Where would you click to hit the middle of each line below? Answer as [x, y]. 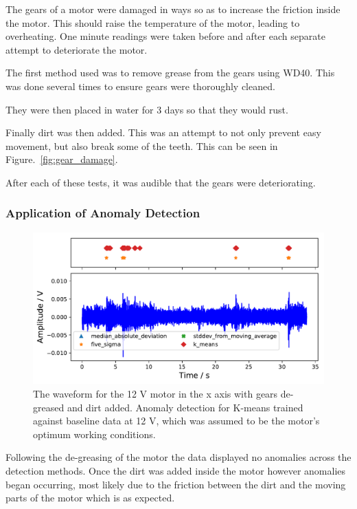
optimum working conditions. [94, 434]
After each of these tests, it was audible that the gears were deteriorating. [161, 182]
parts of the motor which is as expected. [90, 498]
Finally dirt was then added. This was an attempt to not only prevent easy [163, 132]
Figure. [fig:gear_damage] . [62, 159]
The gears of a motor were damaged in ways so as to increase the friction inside [173, 9]
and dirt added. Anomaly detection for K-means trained [185, 407]
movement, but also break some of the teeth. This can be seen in [142, 145]
